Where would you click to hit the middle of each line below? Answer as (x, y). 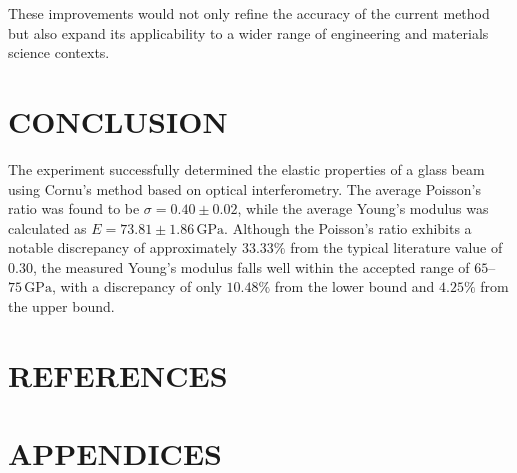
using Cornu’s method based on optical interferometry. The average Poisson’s (244, 188)
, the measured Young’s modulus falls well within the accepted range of (251, 266)
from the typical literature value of (396, 247)
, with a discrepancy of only (136, 286)
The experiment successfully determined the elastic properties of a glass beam (246, 168)
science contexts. (59, 52)
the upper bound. (61, 306)
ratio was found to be (74, 208)
